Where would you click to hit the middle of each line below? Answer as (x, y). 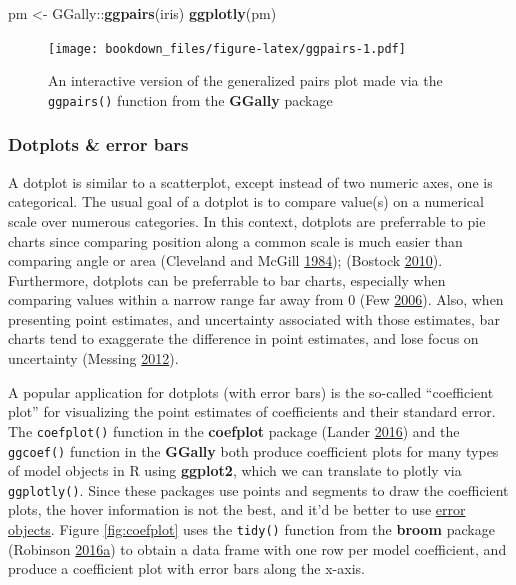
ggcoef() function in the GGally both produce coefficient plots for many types (253, 450)
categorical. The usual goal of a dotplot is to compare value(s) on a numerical (246, 201)
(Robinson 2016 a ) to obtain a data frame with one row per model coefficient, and (257, 548)
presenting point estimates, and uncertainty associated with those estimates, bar (254, 318)
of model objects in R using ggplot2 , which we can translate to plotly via (235, 470)
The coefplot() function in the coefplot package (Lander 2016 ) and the (234, 430)
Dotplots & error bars (98, 144)
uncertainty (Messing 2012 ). (93, 358)
